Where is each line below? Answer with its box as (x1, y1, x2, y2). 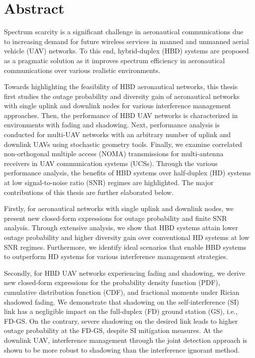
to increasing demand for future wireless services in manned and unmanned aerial (4, 36, 249, 46)
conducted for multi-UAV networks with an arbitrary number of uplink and (4, 129, 231, 140)
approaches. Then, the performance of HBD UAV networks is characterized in (4, 110, 238, 120)
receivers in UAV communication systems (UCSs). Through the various (4, 158, 218, 168)
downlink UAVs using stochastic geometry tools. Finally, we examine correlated (4, 139, 242, 149)
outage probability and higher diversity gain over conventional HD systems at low (4, 232, 250, 242)
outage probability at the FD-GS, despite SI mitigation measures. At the (4, 325, 223, 335)
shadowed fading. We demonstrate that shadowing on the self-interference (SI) (4, 296, 239, 307)
